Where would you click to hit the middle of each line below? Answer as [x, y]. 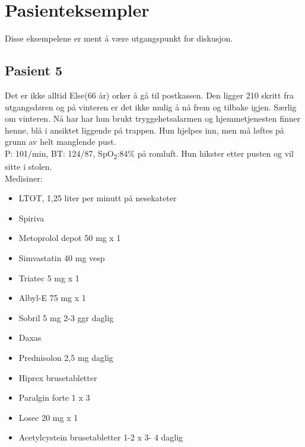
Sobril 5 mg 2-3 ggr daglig [66, 317]
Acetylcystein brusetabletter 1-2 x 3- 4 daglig [101, 437]
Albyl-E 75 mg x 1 [52, 298]
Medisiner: [24, 178]
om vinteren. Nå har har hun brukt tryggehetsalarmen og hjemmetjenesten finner [153, 118]
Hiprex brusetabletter [58, 377]
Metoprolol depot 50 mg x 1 [70, 238]
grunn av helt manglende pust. [61, 142]
